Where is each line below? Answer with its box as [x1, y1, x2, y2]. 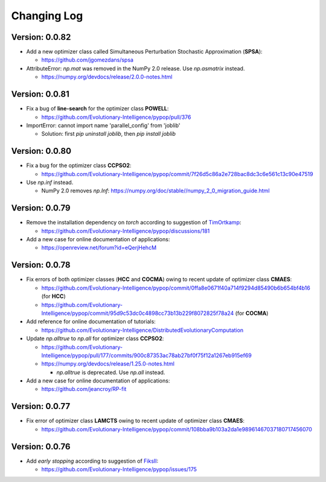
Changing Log [11, 9, 83, 22]
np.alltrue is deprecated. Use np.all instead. [56, 369, 165, 376]
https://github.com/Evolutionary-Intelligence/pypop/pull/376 [41, 113, 191, 121]
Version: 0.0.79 [11, 203, 71, 214]
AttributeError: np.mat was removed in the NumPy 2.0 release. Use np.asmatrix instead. [26, 65, 245, 72]
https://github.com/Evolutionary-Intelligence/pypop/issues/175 [41, 466, 197, 473]
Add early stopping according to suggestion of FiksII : [26, 457, 159, 465]
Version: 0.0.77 [11, 401, 71, 411]
